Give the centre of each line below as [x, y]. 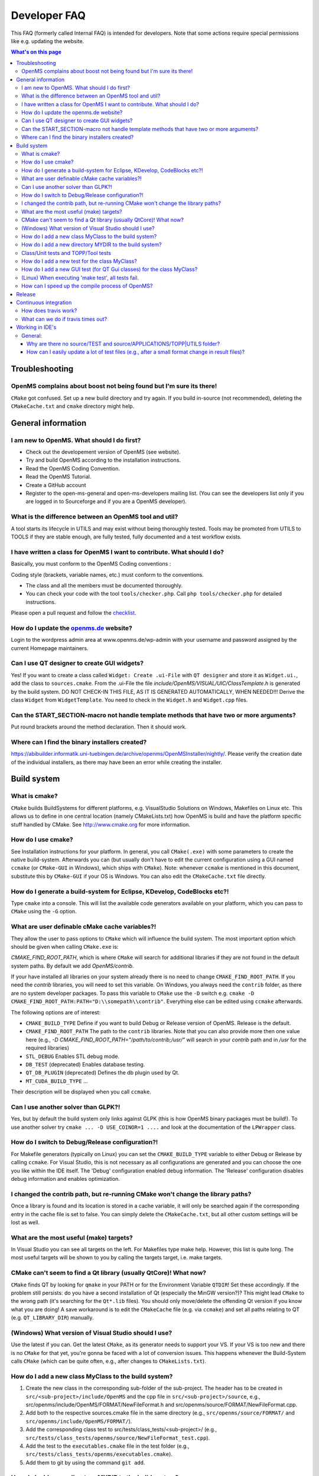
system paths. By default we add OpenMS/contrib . [72, 966]
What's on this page [36, 52]
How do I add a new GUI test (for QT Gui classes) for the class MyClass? [110, 269]
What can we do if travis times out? [64, 319]
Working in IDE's [36, 327]
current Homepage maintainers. [50, 648]
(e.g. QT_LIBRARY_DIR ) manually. [52, 1318]
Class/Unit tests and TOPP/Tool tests [66, 253]
